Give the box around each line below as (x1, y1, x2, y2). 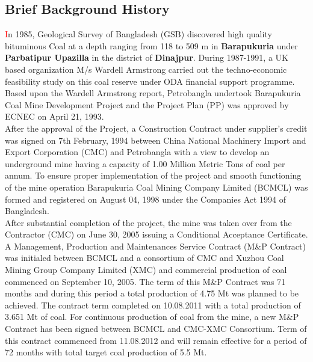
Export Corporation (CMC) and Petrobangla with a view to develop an (5, 146, 270, 158)
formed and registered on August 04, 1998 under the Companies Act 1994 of (5, 192, 287, 205)
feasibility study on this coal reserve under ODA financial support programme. (5, 75, 295, 87)
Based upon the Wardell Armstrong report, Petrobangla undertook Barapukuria (5, 87, 301, 99)
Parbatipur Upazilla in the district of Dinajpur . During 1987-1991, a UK (5, 51, 288, 64)
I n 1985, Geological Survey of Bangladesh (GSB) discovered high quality (5, 28, 272, 40)
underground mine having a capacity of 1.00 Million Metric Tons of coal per (5, 157, 285, 170)
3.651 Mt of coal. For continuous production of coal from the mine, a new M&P (5, 310, 299, 323)
